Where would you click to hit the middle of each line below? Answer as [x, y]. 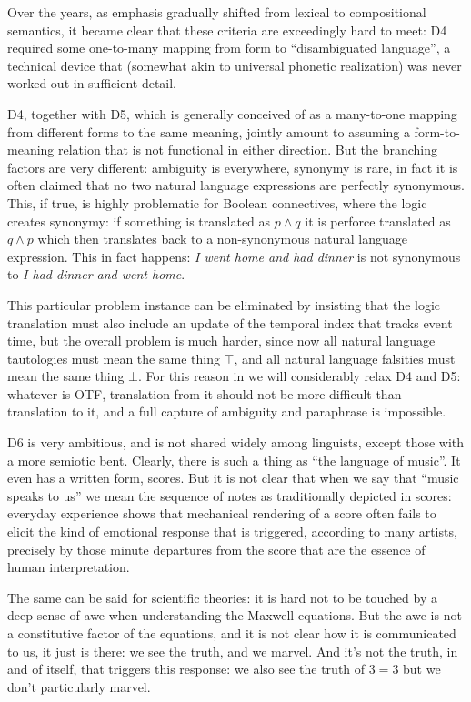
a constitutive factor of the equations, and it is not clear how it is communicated [232, 633]
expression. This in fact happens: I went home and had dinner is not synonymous [234, 256]
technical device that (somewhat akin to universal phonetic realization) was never [235, 65]
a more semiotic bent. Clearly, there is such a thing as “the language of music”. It [234, 460]
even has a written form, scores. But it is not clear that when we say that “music [233, 478]
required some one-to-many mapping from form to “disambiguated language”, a [229, 48]
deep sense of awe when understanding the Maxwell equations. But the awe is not [235, 615]
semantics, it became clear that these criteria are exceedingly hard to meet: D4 [227, 30]
